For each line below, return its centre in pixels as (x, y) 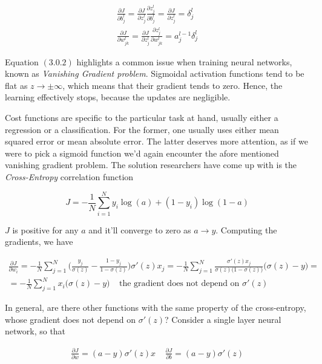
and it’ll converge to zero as (140, 229)
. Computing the (246, 229)
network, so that (35, 331)
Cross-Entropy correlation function (69, 176)
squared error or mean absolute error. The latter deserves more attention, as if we (156, 141)
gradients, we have (39, 242)
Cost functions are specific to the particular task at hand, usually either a (142, 117)
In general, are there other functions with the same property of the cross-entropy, (156, 307)
